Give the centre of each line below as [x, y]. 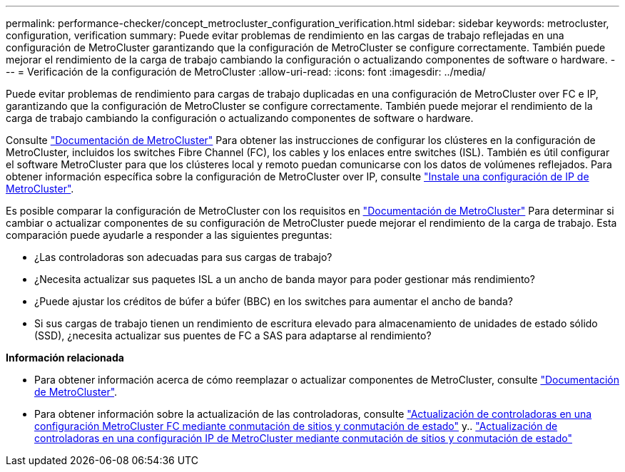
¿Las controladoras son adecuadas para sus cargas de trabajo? [183, 257]
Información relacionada [65, 358]
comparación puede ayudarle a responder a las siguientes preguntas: [169, 235]
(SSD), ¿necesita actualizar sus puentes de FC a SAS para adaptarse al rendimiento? [233, 335]
